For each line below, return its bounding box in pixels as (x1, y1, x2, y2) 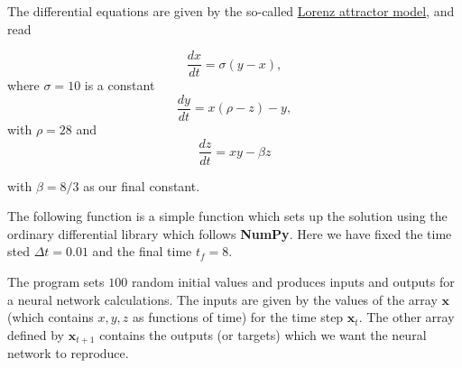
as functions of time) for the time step (132, 308, 344, 327)
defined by (7, 325, 65, 344)
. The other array (358, 308, 455, 327)
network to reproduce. (7, 344, 129, 363)
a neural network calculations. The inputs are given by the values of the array (7, 290, 438, 308)
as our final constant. (83, 176, 200, 195)
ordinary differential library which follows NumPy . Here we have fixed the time (7, 224, 452, 243)
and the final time (92, 242, 192, 261)
